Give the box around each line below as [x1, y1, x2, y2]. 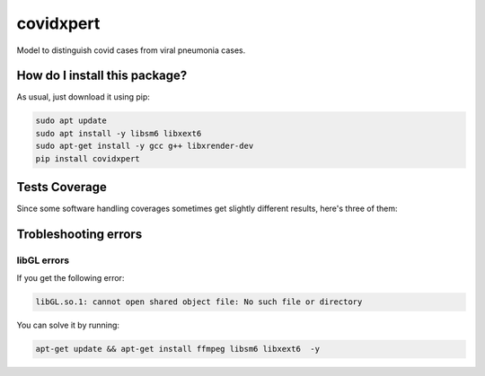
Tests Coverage [16, 179, 107, 195]
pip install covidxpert [35, 153, 141, 163]
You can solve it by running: [16, 319, 120, 331]
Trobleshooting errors [16, 226, 143, 241]
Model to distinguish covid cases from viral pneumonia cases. [16, 45, 246, 56]
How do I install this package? [16, 68, 188, 83]
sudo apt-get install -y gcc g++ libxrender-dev [35, 141, 254, 152]
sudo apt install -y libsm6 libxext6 [35, 128, 202, 138]
